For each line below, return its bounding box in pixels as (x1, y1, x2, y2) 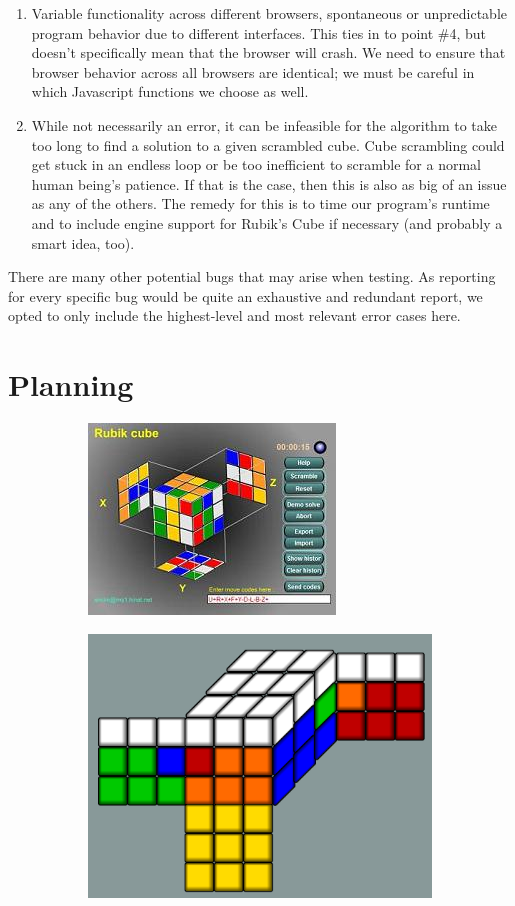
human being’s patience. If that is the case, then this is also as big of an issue (31, 173, 507, 194)
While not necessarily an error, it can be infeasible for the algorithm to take (31, 114, 497, 135)
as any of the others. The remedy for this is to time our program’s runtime (31, 193, 490, 214)
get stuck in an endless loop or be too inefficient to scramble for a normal (31, 154, 481, 175)
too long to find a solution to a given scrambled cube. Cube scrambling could (31, 134, 505, 155)
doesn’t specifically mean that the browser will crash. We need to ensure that (31, 42, 506, 63)
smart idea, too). (31, 232, 135, 253)
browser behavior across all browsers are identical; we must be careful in (31, 61, 475, 82)
